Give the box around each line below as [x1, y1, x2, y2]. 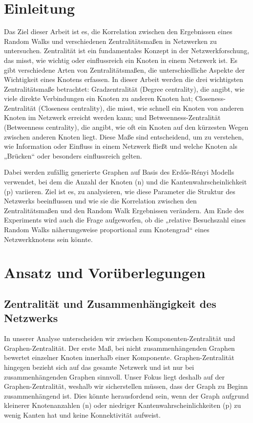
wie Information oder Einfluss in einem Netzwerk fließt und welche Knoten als [4, 141, 238, 151]
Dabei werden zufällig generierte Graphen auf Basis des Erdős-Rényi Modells [4, 167, 234, 177]
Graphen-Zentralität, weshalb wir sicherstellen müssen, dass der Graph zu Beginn [4, 381, 248, 391]
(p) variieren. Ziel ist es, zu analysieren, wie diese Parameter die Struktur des [4, 186, 235, 196]
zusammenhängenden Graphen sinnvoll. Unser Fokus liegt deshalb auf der [4, 371, 225, 382]
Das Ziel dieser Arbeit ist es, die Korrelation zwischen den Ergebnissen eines [4, 26, 232, 37]
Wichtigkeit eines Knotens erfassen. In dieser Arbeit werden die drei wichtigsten [4, 74, 243, 84]
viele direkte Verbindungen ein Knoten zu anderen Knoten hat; [4, 93, 193, 103]
